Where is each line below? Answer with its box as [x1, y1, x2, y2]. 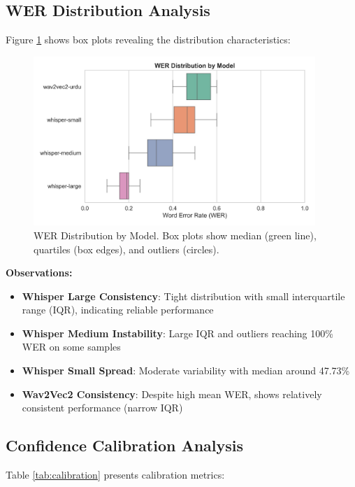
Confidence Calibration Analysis [6, 435, 244, 456]
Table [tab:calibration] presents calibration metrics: [6, 467, 225, 482]
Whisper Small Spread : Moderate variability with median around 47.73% [22, 363, 350, 378]
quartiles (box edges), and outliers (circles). [34, 241, 219, 256]
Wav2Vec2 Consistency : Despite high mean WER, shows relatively [22, 386, 322, 401]
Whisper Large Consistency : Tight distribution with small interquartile [22, 288, 345, 303]
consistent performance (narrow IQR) [22, 400, 183, 415]
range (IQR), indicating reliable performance [22, 302, 214, 317]
